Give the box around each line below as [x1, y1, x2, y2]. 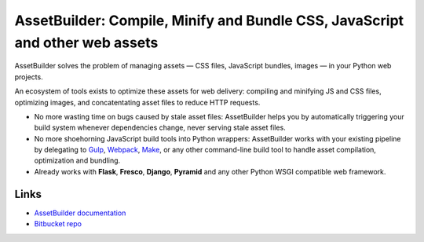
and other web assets [14, 34, 159, 51]
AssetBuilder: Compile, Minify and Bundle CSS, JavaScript [14, 12, 404, 29]
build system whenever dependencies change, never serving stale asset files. [34, 123, 286, 133]
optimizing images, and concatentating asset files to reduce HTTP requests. [14, 97, 261, 107]
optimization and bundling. [34, 156, 121, 165]
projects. [14, 71, 43, 82]
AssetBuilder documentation [34, 208, 126, 218]
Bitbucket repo [34, 219, 82, 229]
